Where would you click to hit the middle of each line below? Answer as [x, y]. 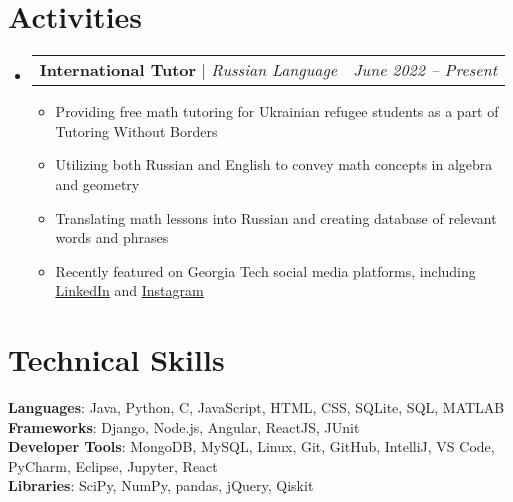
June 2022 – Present [425, 70]
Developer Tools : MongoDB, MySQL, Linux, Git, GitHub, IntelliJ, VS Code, [251, 446]
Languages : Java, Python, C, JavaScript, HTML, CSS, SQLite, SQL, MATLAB [256, 407]
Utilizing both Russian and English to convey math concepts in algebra [274, 164]
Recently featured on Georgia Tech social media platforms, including [265, 270]
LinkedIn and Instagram [129, 290]
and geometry [97, 183]
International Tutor [118, 70]
